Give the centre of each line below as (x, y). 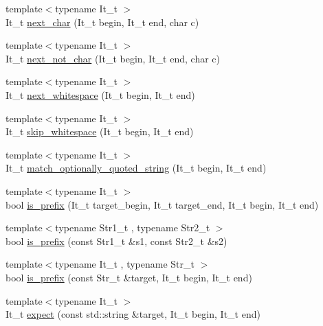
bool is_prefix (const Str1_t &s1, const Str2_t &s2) (116, 241)
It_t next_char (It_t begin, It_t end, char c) (102, 22)
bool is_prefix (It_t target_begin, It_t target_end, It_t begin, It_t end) (162, 204)
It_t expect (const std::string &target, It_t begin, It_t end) (133, 314)
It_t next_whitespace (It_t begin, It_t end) (100, 94)
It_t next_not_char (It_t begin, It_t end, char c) (113, 58)
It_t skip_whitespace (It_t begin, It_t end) (100, 131)
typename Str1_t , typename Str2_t (133, 228)
